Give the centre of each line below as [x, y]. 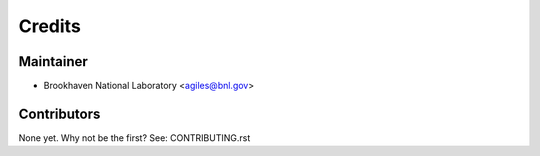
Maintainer [53, 61]
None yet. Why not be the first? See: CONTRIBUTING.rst [134, 137]
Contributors [59, 113]
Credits [50, 26]
